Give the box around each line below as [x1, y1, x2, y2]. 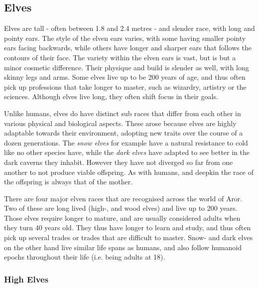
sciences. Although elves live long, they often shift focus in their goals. [4, 91, 218, 102]
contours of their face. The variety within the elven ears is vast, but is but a [4, 52, 236, 62]
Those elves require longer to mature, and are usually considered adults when [4, 212, 241, 223]
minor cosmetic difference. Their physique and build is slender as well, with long [4, 62, 249, 72]
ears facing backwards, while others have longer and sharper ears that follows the [4, 42, 252, 53]
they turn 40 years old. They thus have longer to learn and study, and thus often [4, 222, 251, 233]
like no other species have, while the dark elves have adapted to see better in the [4, 147, 250, 157]
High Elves [4, 273, 49, 285]
